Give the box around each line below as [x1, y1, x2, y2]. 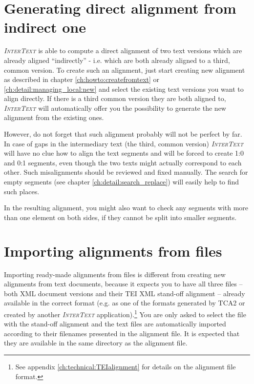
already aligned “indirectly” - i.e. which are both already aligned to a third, [4, 55, 230, 65]
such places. [4, 186, 40, 196]
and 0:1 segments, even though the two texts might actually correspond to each [4, 157, 242, 167]
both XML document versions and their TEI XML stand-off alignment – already [4, 288, 245, 298]
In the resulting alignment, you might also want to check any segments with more [4, 202, 249, 213]
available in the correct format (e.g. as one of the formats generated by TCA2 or [4, 298, 245, 308]
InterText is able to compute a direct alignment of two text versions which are [4, 45, 242, 56]
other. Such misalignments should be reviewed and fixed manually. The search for [4, 167, 248, 177]
